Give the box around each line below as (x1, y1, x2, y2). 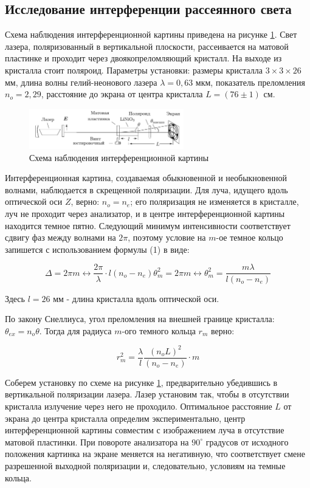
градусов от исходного (205, 435, 289, 448)
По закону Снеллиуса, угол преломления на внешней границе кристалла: (5, 312, 275, 325)
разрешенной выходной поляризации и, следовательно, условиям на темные (5, 459, 286, 472)
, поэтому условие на (128, 231, 206, 244)
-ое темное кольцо (216, 231, 283, 244)
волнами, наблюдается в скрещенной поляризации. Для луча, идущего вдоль (5, 183, 288, 196)
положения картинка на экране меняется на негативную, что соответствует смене (5, 447, 305, 460)
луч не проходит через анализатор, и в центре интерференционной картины (5, 207, 285, 220)
